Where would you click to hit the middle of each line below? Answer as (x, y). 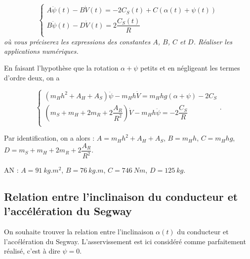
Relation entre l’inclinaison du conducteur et (121, 197)
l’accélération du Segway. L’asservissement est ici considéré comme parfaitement (125, 241)
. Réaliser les (213, 41)
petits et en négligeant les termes (190, 68)
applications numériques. (41, 51)
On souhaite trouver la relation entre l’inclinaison (79, 232)
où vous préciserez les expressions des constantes (77, 41)
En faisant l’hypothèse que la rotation (61, 68)
